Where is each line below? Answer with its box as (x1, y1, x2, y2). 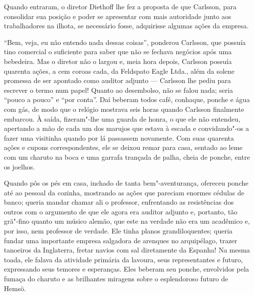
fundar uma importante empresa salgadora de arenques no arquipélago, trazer (4, 235, 237, 245)
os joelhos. (4, 161, 35, 171)
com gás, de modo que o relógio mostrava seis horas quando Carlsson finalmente (4, 104, 244, 114)
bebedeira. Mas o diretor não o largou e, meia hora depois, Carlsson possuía (4, 56, 232, 66)
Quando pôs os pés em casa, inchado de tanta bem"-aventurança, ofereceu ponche (4, 178, 249, 188)
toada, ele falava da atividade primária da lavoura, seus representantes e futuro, (4, 254, 243, 264)
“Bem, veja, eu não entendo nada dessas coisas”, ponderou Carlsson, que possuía (4, 37, 246, 47)
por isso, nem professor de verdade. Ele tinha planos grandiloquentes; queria (4, 226, 232, 236)
